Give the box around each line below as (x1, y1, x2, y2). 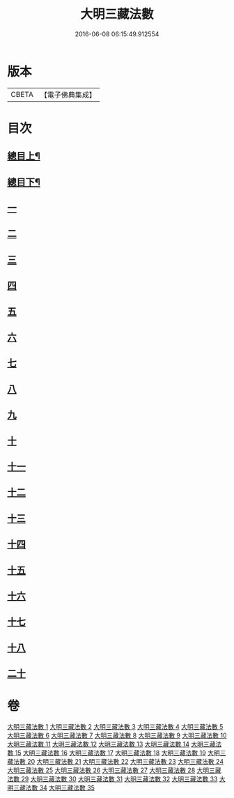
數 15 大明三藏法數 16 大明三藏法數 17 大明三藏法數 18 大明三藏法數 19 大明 (7, 749, 221, 757)
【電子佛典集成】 (40, 90, 96, 100)
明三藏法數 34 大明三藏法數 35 (7, 783, 95, 792)
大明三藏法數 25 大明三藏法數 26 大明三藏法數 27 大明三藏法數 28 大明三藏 (7, 766, 221, 774)
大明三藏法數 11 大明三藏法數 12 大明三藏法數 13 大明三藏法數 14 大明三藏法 (7, 740, 222, 749)
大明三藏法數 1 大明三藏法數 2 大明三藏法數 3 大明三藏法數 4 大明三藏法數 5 (7, 723, 224, 731)
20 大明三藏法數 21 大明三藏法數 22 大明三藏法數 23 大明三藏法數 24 (26, 758, 224, 766)
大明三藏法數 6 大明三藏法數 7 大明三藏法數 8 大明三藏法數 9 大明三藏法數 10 (7, 731, 227, 739)
